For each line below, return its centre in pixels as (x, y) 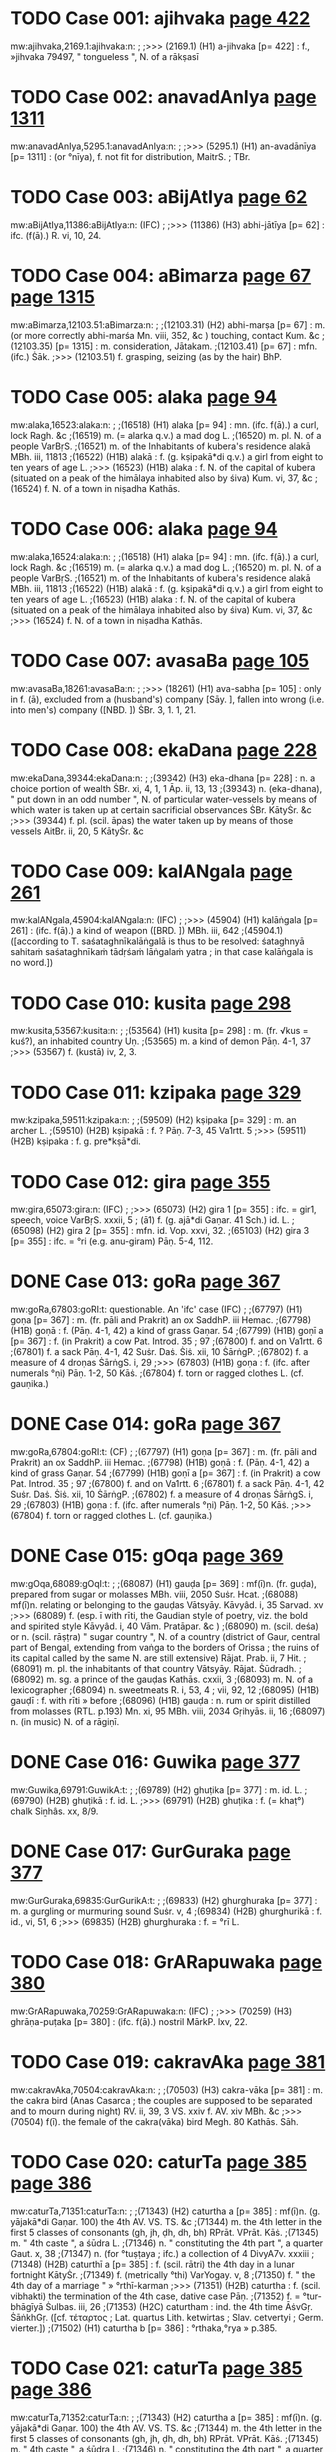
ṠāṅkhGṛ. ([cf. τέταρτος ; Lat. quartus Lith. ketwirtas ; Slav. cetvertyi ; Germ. (167, 2317)
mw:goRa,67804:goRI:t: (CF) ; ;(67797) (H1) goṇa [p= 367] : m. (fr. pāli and (164, 1452)
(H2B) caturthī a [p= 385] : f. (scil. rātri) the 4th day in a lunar (169, 2264)
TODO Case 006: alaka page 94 (144, 528)
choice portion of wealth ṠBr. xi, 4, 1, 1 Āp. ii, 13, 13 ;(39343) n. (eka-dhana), (166, 788)
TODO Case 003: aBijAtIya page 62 (159, 197)
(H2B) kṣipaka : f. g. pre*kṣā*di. (76, 1141)
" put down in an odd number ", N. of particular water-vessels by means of (164, 799)
